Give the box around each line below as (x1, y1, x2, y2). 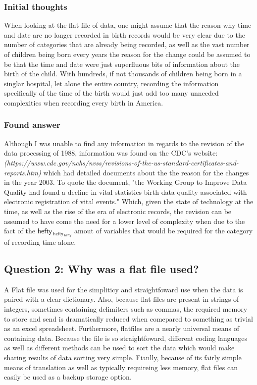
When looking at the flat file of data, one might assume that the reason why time (4, 20, 252, 30)
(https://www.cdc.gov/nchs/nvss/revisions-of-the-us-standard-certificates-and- (4, 157, 239, 167)
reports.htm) (4, 167, 41, 177)
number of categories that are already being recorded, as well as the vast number (4, 39, 250, 50)
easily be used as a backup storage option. (4, 372, 132, 382)
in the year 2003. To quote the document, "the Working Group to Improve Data (4, 177, 247, 187)
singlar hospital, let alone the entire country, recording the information (4, 78, 219, 88)
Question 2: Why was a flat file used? (4, 261, 199, 276)
